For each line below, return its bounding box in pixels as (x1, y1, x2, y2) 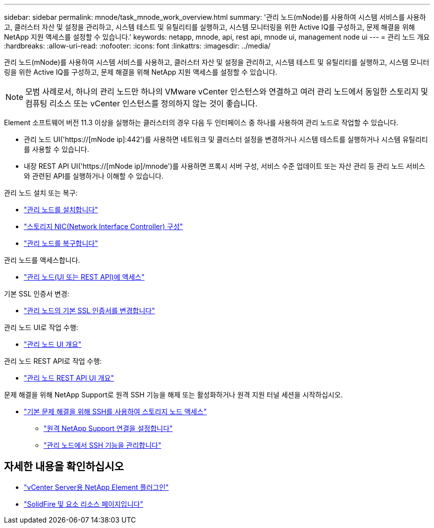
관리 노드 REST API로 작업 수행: (4, 357, 102, 365)
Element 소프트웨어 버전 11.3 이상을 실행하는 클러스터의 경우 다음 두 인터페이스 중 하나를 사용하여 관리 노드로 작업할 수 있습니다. (4, 118, 398, 127)
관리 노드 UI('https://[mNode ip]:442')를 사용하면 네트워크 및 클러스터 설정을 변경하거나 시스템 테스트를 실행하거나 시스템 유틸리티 (24, 135, 428, 144)
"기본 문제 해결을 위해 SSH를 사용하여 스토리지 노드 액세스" (24, 407, 207, 416)
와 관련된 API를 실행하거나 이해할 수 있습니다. (24, 172, 163, 180)
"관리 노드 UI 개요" (24, 340, 82, 348)
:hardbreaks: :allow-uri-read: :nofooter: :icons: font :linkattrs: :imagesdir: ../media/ (4, 42, 271, 50)
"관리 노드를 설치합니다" (24, 205, 98, 214)
